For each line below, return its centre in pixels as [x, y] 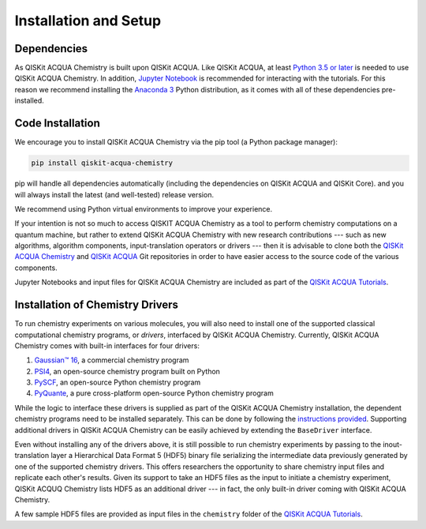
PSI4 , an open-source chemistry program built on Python [127, 371]
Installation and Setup [88, 21]
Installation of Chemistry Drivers [97, 305]
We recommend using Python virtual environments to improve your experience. [144, 208]
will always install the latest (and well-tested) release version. [114, 194]
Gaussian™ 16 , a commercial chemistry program [112, 360]
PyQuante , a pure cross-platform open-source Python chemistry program [154, 393]
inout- [392, 445]
